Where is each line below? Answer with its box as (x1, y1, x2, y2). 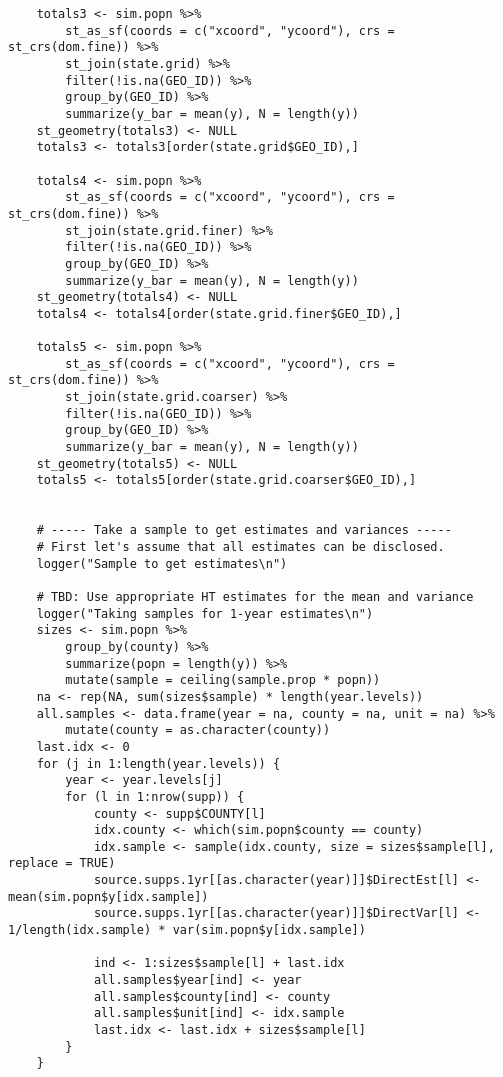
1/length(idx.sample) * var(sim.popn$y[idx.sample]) (8, 923, 366, 938)
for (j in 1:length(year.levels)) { (36, 756, 281, 771)
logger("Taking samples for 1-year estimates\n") (36, 606, 374, 621)
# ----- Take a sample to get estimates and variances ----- (36, 523, 452, 538)
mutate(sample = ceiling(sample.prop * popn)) (65, 673, 381, 688)
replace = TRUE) (8, 856, 116, 871)
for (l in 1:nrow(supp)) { (65, 789, 245, 804)
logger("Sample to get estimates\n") (36, 556, 288, 571)
